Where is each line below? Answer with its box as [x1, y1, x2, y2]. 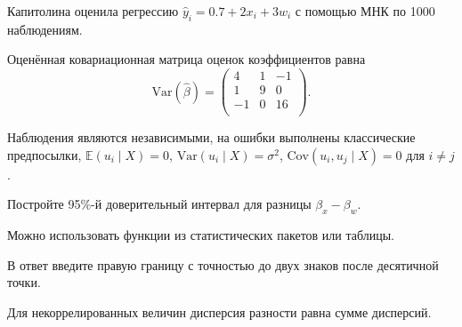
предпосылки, [7, 145, 82, 163]
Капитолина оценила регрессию [7, 2, 179, 20]
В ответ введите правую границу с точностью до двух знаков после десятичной [7, 255, 439, 274]
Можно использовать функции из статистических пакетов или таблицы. [7, 226, 395, 244]
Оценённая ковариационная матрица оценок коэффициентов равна [7, 50, 366, 68]
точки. [7, 273, 41, 291]
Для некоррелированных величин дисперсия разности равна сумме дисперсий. [7, 302, 432, 321]
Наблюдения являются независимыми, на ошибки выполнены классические [7, 128, 416, 147]
